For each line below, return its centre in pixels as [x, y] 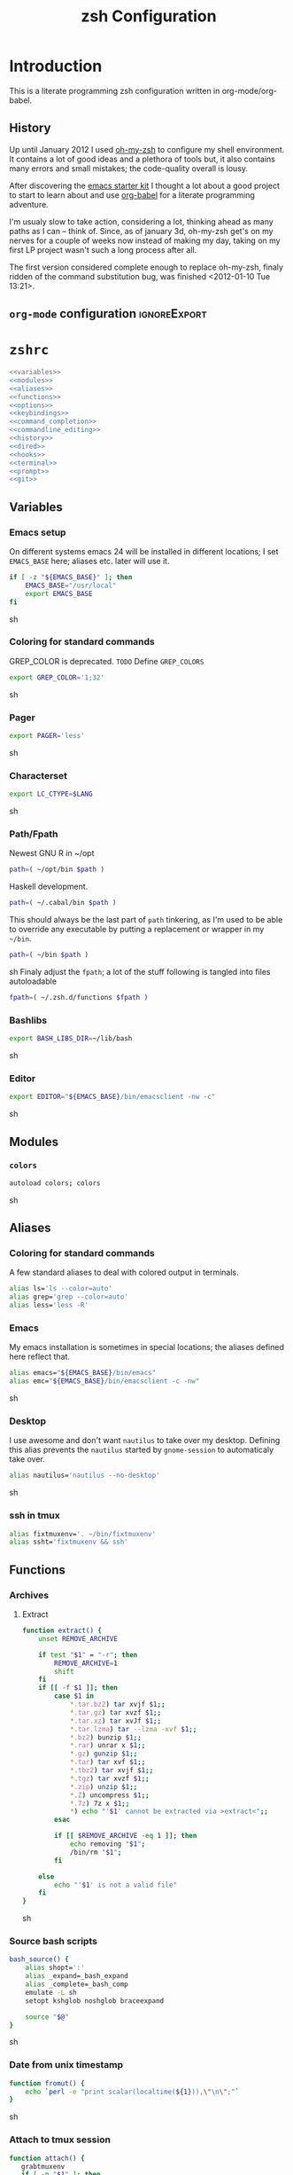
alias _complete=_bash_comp [77, 1984]
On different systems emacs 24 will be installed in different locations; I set [144, 552]
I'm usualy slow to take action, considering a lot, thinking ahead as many [142, 221]
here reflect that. [40, 1357]
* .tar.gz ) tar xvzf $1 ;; [116, 1712]
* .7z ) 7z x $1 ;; [100, 1803]
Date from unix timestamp [66, 2065]
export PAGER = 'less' [47, 735]
